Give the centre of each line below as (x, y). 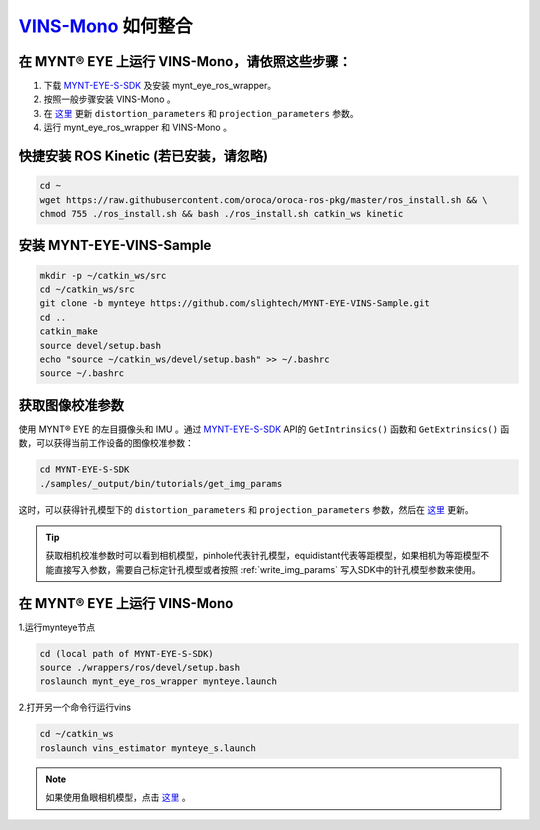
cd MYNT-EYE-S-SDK (84, 469)
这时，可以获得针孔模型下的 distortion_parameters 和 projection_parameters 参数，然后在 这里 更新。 (246, 509)
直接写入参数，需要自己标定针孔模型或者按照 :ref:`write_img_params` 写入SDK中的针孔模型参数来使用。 (267, 569)
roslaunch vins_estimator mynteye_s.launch (148, 748)
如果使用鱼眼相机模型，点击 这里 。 (118, 797)
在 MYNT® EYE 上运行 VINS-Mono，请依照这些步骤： (185, 61)
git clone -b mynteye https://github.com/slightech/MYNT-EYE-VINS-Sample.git (234, 303)
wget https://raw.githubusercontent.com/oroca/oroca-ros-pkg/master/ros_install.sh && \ (264, 199)
